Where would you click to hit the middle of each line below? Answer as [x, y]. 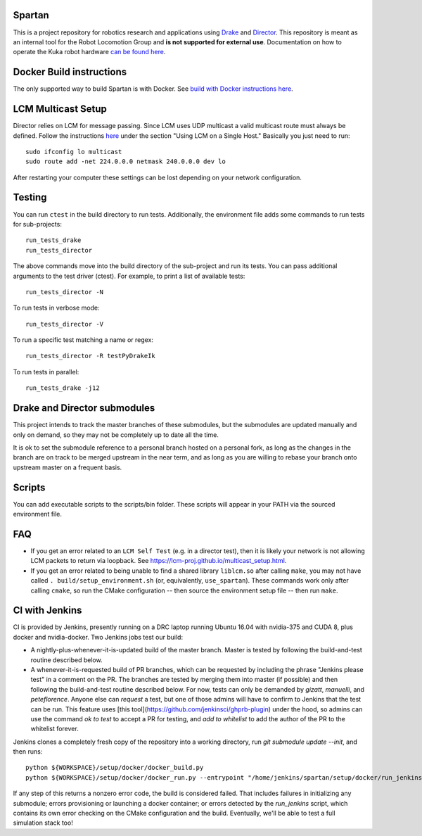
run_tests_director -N [65, 292]
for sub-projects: [38, 224]
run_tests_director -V [65, 324]
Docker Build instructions [70, 72]
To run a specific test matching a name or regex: [83, 340]
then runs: [28, 752]
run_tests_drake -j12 [63, 388]
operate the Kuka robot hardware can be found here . [89, 52]
